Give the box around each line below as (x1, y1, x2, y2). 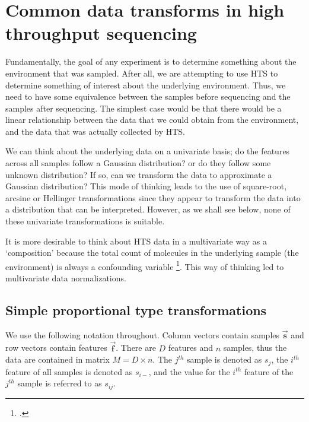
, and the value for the (148, 365, 230, 377)
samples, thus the (223, 341, 287, 354)
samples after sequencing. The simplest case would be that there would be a (5, 101, 282, 114)
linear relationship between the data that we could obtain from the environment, (5, 113, 299, 126)
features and (168, 341, 214, 354)
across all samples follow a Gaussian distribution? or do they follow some (5, 157, 271, 169)
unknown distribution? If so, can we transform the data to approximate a (5, 168, 272, 180)
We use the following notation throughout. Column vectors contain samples (5, 328, 280, 341)
